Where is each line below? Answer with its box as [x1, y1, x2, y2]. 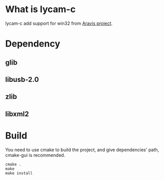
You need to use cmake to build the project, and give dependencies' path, [5, 147, 159, 153]
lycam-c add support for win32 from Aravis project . [5, 20, 113, 26]
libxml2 [5, 110, 29, 118]
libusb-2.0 [5, 75, 39, 84]
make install [5, 170, 33, 175]
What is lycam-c [5, 4, 76, 15]
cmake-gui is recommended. [5, 152, 65, 158]
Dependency [5, 38, 61, 50]
